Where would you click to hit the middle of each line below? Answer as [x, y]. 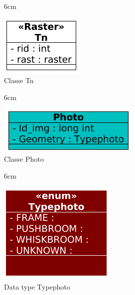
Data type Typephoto [37, 286]
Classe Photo [24, 158]
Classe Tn [19, 80]
